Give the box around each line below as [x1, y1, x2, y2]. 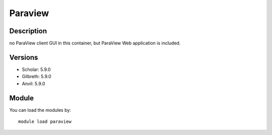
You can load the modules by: [9, 107, 72, 113]
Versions [9, 53, 38, 61]
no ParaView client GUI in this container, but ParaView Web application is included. [9, 40, 181, 46]
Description [9, 27, 47, 35]
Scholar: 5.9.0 [22, 66, 51, 73]
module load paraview [18, 119, 72, 124]
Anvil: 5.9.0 [22, 81, 45, 87]
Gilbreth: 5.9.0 [22, 74, 51, 80]
